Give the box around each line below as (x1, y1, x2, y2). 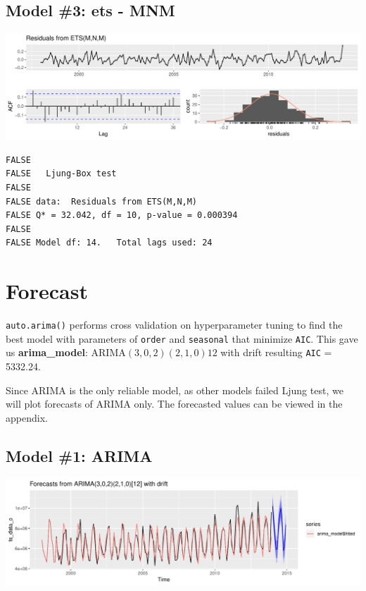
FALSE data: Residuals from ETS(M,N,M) (6, 196, 198, 207)
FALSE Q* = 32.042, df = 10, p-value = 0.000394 (6, 210, 238, 221)
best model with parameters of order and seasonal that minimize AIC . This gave (6, 331, 358, 346)
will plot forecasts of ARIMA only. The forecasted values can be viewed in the (6, 396, 343, 411)
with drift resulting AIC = (220, 345, 332, 360)
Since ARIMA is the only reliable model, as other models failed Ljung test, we (6, 382, 343, 397)
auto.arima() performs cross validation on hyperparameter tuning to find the (6, 317, 343, 332)
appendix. (6, 410, 48, 425)
